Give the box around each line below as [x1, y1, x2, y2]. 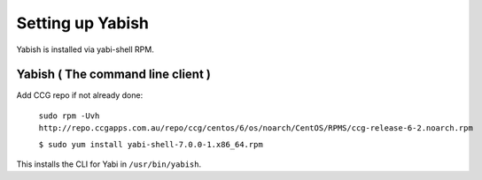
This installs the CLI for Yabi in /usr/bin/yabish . [16, 159, 202, 169]
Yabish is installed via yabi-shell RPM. [16, 44, 154, 55]
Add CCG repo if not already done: [16, 90, 144, 101]
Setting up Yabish [16, 13, 150, 33]
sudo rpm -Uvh [38, 110, 100, 121]
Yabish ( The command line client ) [16, 67, 212, 82]
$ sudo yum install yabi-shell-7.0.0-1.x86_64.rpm [38, 139, 263, 149]
